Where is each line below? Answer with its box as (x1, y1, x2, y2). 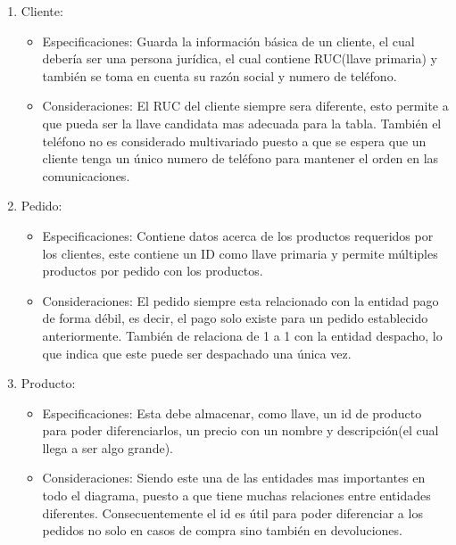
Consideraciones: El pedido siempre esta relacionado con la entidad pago (42, 291, 439, 310)
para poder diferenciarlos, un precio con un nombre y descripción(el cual (42, 421, 439, 440)
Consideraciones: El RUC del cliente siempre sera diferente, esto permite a (42, 96, 449, 115)
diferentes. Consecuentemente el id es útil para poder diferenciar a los (42, 503, 423, 522)
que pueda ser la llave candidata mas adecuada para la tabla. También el (42, 113, 442, 132)
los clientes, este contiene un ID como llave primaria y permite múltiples (42, 244, 438, 262)
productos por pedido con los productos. (42, 261, 263, 280)
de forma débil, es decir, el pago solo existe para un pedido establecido (42, 309, 428, 327)
